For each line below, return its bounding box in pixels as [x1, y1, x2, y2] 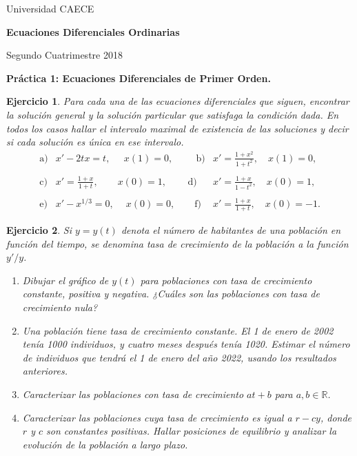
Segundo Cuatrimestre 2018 [6, 48, 123, 62]
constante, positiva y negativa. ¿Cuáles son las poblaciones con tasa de [22, 286, 320, 301]
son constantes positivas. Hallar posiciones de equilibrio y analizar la [46, 424, 337, 438]
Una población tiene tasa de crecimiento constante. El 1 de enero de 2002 [22, 323, 334, 337]
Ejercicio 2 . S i [6, 222, 72, 237]
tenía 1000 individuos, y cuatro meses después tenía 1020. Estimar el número [22, 337, 350, 351]
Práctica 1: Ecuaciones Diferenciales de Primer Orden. [6, 70, 271, 85]
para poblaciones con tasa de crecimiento [140, 272, 312, 287]
